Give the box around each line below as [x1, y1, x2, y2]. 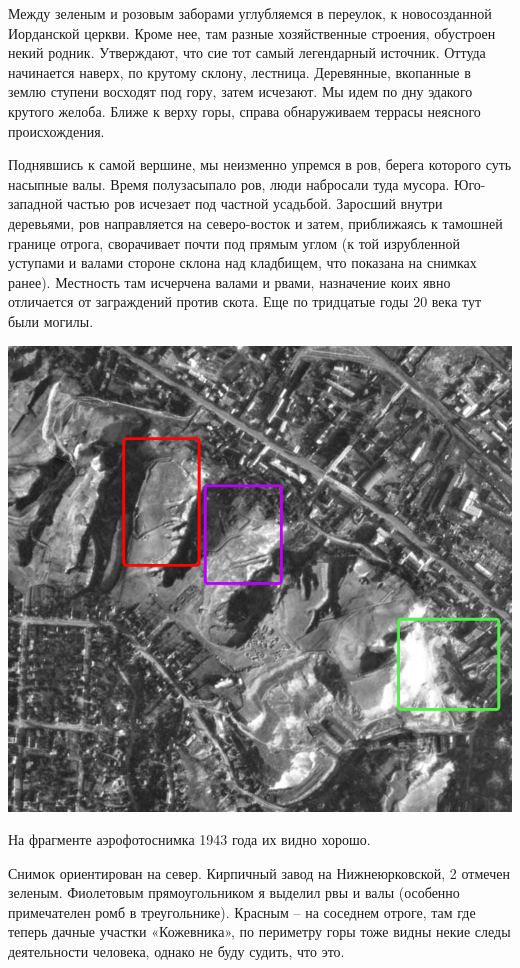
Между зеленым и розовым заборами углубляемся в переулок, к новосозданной [8, 3, 492, 23]
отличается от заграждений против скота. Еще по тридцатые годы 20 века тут [8, 291, 482, 312]
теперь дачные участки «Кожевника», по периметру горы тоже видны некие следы [8, 921, 511, 942]
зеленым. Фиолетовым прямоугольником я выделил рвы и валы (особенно [8, 882, 460, 903]
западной [8, 193, 63, 214]
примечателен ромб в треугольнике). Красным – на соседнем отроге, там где [8, 901, 476, 922]
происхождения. [8, 120, 105, 141]
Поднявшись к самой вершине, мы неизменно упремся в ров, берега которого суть [8, 154, 512, 175]
